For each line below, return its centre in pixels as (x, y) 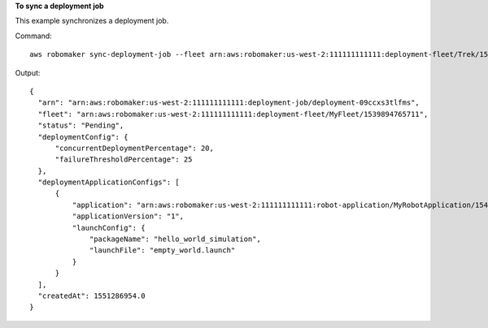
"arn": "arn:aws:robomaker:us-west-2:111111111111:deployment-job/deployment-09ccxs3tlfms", (229, 103)
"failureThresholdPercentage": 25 (124, 160)
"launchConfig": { (109, 228)
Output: (28, 72)
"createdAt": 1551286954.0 (91, 296)
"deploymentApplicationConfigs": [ (109, 182)
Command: (33, 36)
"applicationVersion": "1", (128, 216)
